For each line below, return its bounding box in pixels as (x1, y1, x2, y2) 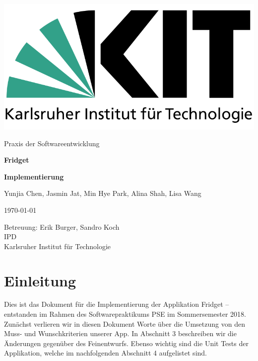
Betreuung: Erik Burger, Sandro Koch (4, 221, 120, 232)
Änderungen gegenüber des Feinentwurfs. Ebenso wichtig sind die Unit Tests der (4, 338, 249, 348)
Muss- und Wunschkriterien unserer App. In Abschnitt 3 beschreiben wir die (4, 328, 237, 339)
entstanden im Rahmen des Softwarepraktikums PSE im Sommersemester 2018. (4, 309, 246, 319)
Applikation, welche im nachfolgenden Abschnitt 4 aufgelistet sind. (4, 348, 207, 358)
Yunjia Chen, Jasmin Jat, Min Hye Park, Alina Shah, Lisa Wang (4, 188, 201, 198)
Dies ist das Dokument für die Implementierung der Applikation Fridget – (4, 299, 229, 309)
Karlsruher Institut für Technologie (4, 241, 111, 251)
